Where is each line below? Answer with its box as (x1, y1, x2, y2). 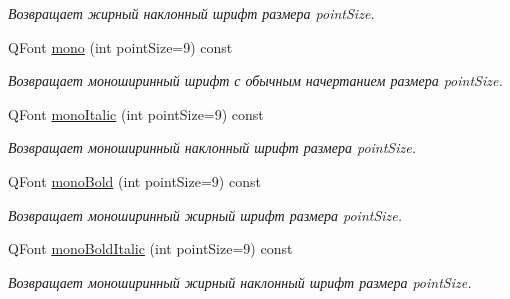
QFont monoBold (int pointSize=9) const (8, 170, 261, 191)
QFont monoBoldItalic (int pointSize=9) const (8, 238, 293, 259)
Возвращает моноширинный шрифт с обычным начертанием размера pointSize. (8, 70, 503, 91)
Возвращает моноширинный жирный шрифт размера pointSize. (8, 204, 403, 225)
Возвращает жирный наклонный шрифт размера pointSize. (8, 3, 375, 23)
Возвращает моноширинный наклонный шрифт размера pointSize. (8, 137, 416, 158)
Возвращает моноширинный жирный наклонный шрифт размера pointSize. (8, 271, 472, 292)
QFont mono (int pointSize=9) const (8, 36, 233, 57)
